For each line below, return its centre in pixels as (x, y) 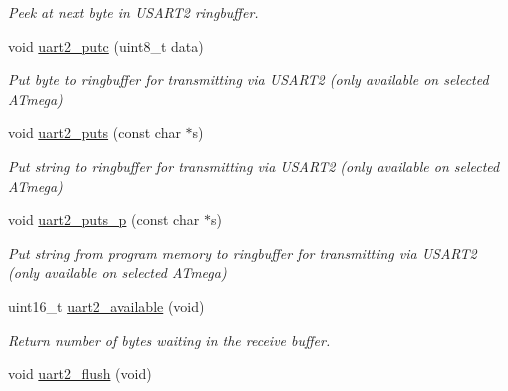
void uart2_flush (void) (80, 373)
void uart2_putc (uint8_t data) (106, 45)
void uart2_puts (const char (94, 132)
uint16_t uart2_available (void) (106, 305)
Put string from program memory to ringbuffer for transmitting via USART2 (242, 252)
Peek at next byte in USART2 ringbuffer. (133, 12)
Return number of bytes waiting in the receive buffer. (169, 339)
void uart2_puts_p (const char (104, 219)
